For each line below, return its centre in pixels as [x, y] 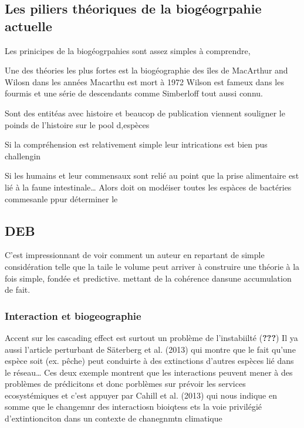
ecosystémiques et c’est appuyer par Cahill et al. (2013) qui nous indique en [141, 395]
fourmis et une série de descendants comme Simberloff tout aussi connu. [134, 93]
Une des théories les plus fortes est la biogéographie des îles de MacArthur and [146, 70]
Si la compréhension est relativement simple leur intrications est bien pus [136, 144]
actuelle [28, 26]
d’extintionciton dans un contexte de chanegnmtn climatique [114, 418]
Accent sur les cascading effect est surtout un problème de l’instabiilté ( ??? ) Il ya [151, 337]
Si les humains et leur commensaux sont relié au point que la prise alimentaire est [152, 175]
